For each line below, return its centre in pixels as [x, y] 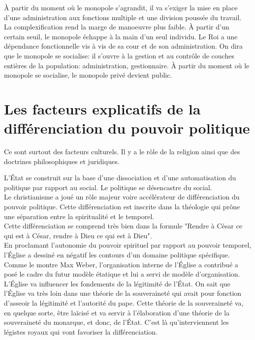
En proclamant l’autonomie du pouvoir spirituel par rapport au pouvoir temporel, [128, 245]
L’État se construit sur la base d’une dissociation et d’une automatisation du [120, 178]
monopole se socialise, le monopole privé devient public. [88, 75]
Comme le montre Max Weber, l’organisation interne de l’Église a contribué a [121, 264]
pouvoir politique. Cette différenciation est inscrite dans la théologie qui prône [122, 207]
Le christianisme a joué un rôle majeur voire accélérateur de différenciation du [122, 197]
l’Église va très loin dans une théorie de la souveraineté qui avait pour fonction [123, 293]
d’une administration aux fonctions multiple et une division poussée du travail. [123, 17]
